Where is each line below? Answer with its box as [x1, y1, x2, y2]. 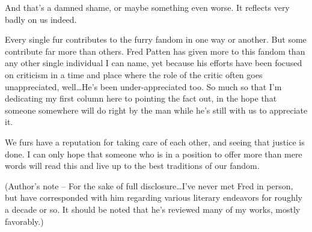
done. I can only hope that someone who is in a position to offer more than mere [5, 147, 302, 160]
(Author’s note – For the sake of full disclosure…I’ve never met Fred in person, [5, 179, 293, 192]
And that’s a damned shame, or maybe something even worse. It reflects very [5, 1, 290, 13]
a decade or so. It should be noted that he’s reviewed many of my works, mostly [5, 203, 301, 215]
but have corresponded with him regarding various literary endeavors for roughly [5, 191, 302, 204]
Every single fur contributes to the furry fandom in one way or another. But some [5, 33, 307, 46]
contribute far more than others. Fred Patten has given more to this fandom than [5, 44, 305, 57]
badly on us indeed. [5, 13, 77, 25]
